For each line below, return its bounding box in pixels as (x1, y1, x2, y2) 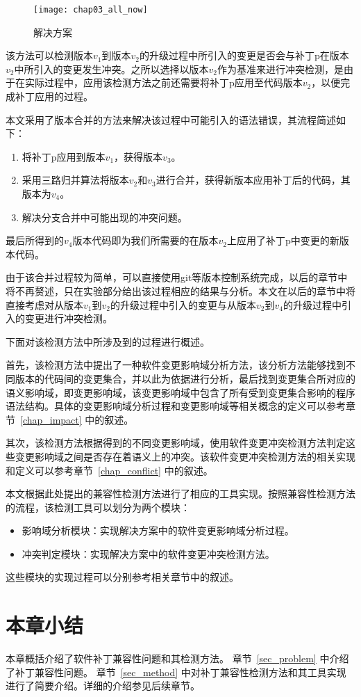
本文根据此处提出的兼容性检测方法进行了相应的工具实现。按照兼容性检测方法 (6, 486, 355, 501)
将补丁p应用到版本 (22, 149, 106, 163)
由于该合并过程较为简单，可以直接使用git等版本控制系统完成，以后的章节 (6, 270, 338, 285)
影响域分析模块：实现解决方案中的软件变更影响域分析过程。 (22, 523, 294, 538)
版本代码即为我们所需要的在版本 (72, 233, 219, 248)
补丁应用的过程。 (15, 89, 93, 104)
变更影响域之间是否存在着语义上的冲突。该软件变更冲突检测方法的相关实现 (15, 449, 355, 463)
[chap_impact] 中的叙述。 (20, 412, 134, 426)
